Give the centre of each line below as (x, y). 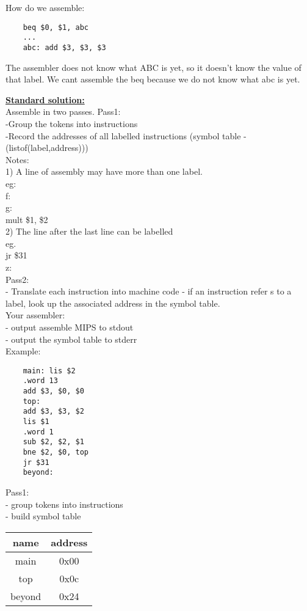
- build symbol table (43, 516)
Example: (23, 351)
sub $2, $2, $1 (53, 442)
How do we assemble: (45, 7)
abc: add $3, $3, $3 (64, 47)
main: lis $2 (49, 371)
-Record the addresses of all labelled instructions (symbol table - (126, 135)
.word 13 (40, 381)
